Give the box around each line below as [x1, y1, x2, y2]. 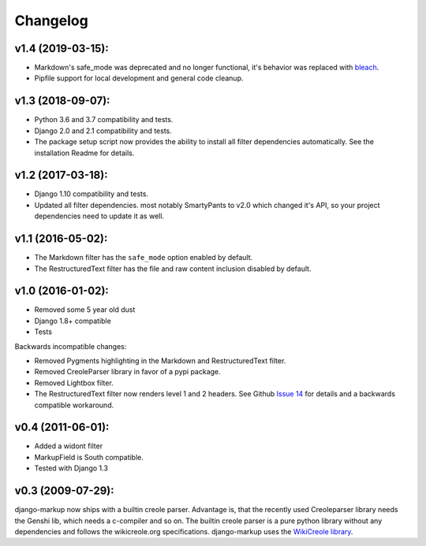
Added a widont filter [34, 441, 103, 451]
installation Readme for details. [34, 148, 135, 158]
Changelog [14, 12, 88, 29]
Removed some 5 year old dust [34, 305, 136, 314]
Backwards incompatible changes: [14, 341, 127, 351]
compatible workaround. [34, 400, 114, 410]
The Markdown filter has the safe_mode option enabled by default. [34, 253, 252, 262]
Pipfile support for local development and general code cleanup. [34, 73, 244, 83]
